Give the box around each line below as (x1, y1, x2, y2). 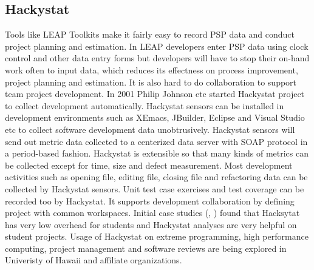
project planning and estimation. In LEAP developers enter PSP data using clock (5, 39, 309, 52)
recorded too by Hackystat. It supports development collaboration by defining (5, 194, 295, 207)
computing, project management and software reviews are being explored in (5, 241, 287, 254)
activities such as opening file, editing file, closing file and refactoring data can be (5, 170, 308, 183)
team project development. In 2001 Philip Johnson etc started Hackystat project (5, 87, 305, 100)
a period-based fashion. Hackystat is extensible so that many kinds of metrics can (5, 147, 309, 160)
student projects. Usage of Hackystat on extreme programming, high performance (5, 230, 309, 243)
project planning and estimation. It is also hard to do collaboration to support (5, 75, 297, 88)
